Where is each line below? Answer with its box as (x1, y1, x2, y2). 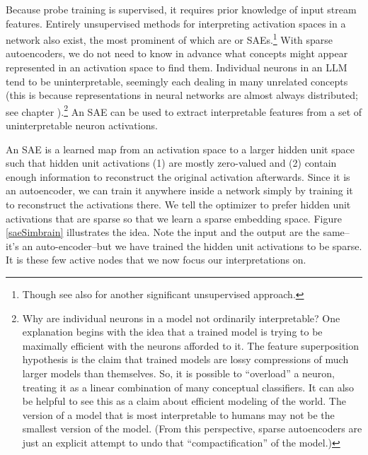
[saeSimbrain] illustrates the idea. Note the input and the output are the (6, 225, 320, 240)
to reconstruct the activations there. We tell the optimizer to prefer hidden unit (6, 197, 351, 212)
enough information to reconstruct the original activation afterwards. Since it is (6, 169, 350, 184)
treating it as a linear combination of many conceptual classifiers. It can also (22, 379, 355, 394)
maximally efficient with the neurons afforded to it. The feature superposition (22, 338, 360, 353)
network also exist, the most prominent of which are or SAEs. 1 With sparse (6, 30, 333, 47)
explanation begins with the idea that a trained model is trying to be (22, 324, 323, 339)
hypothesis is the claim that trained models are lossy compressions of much (22, 352, 349, 367)
